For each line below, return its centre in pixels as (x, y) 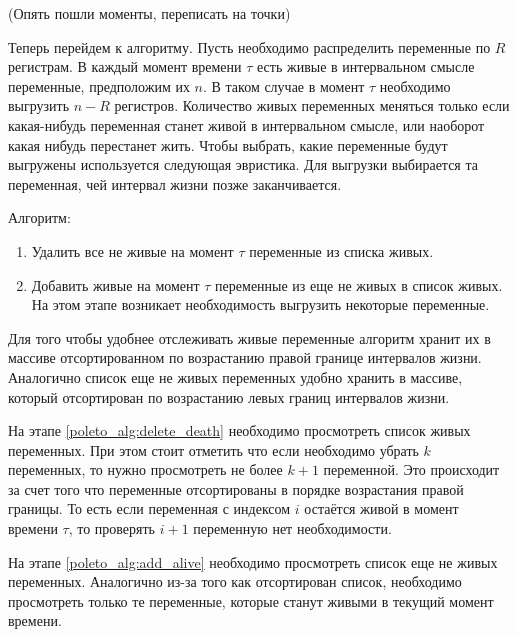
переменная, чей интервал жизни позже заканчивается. (175, 183)
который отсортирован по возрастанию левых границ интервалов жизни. (229, 396)
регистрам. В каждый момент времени (125, 66)
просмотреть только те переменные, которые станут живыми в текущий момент (251, 600)
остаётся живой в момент (381, 508)
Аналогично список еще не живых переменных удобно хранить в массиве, (235, 376)
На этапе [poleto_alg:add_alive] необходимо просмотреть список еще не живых (253, 561)
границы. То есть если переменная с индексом (149, 508)
